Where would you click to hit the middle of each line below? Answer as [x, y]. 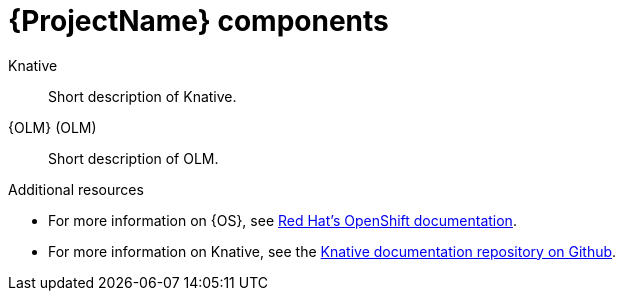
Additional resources [76, 189]
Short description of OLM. [133, 158]
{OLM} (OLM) [52, 127]
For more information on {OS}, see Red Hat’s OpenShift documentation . [282, 220]
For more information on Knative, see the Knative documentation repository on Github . [332, 251]
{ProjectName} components [198, 21]
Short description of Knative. [142, 96]
